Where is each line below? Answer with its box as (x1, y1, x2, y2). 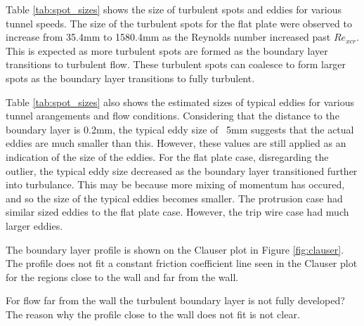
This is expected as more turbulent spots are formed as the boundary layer (6, 43, 328, 58)
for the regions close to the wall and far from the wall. (6, 269, 239, 284)
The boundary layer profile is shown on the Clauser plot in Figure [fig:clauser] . (6, 242, 344, 256)
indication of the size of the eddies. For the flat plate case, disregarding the (6, 149, 329, 164)
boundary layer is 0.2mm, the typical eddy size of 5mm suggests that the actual (6, 122, 354, 136)
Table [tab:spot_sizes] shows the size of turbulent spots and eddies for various (6, 2, 342, 16)
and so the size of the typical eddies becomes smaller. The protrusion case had (6, 190, 343, 205)
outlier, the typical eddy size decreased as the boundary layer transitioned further (6, 163, 358, 178)
